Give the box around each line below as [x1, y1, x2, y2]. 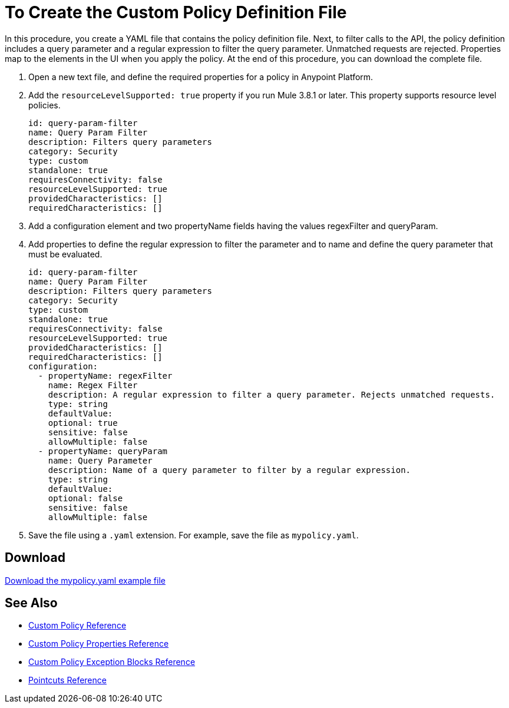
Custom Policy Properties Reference [28, 638, 169, 649]
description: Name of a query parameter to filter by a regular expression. [48, 465, 411, 475]
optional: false [48, 493, 123, 503]
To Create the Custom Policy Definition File [5, 2, 347, 22]
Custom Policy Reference [28, 620, 127, 631]
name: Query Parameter [48, 455, 153, 465]
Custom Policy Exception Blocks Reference [28, 657, 196, 667]
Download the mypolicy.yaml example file [5, 575, 166, 585]
